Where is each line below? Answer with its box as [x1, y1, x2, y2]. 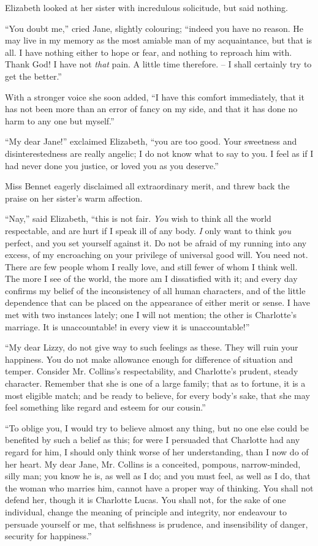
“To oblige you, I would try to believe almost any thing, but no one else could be [5, 421, 309, 434]
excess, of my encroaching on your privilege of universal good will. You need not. [5, 248, 308, 261]
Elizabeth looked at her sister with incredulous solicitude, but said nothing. [5, 1, 288, 13]
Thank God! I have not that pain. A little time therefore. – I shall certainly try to [5, 58, 312, 70]
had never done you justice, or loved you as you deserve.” [5, 159, 219, 172]
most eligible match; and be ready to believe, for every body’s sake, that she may [5, 389, 310, 401]
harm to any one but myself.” [5, 114, 115, 127]
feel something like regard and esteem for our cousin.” [5, 401, 206, 414]
